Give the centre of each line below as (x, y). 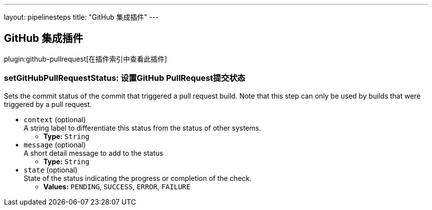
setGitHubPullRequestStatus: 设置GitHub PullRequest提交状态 (125, 78)
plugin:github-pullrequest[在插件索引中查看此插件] (86, 59)
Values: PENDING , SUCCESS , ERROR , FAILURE (117, 186)
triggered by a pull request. (48, 104)
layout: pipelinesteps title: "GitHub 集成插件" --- (81, 17)
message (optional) (55, 144)
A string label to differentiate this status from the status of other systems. (143, 128)
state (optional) (51, 170)
